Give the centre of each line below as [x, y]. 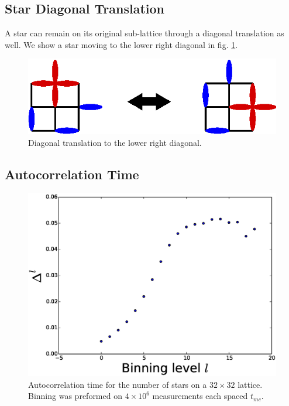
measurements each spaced [200, 396]
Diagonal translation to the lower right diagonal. [115, 142]
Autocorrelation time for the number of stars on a [118, 384]
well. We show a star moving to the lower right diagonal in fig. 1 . [121, 44]
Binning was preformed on [75, 396]
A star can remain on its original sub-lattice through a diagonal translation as [144, 33]
